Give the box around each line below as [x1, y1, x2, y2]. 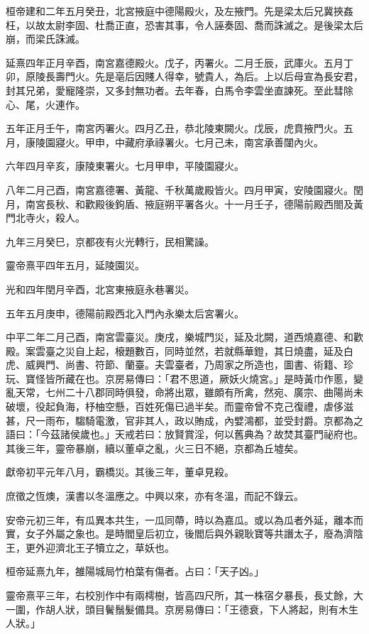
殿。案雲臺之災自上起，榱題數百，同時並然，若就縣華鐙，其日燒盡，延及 [6, 343, 343, 358]
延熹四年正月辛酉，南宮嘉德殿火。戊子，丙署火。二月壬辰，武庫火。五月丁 [6, 55, 353, 70]
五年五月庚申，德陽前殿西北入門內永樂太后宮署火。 [6, 305, 244, 320]
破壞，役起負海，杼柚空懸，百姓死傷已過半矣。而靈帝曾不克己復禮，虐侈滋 [6, 399, 353, 414]
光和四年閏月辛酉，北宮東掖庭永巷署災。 [6, 281, 194, 296]
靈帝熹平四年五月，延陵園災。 [6, 258, 145, 273]
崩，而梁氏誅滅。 [6, 31, 85, 46]
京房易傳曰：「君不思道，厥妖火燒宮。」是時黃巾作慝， [104, 371, 353, 386]
